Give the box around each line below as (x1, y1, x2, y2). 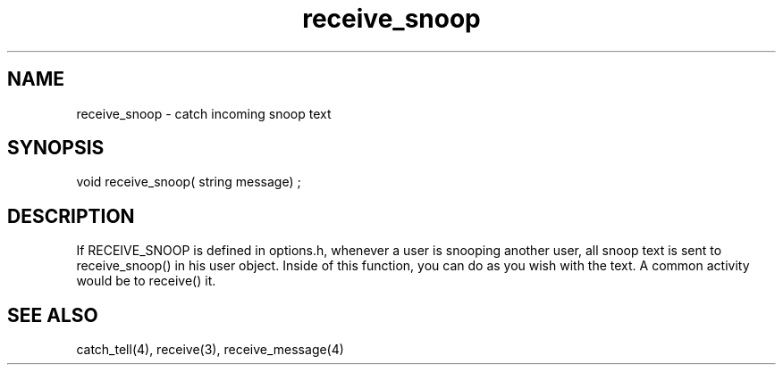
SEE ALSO (7, 303, 98, 327)
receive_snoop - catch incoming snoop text (76, 105, 332, 121)
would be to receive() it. (76, 273, 216, 289)
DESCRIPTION (7, 204, 135, 227)
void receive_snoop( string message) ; (76, 174, 301, 190)
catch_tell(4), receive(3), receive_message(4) (76, 342, 344, 358)
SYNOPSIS (7, 136, 105, 160)
